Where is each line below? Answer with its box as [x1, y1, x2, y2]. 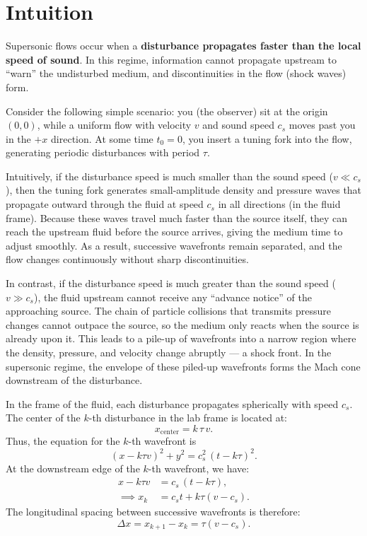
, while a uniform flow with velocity [37, 117, 192, 132]
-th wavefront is [128, 433, 197, 448]
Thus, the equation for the [6, 433, 120, 448]
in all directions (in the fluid [218, 197, 341, 211]
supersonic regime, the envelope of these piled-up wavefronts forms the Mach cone [6, 359, 361, 373]
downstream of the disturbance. [6, 373, 143, 388]
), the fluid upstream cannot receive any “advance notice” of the [34, 289, 312, 304]
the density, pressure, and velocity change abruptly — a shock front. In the [6, 345, 332, 359]
